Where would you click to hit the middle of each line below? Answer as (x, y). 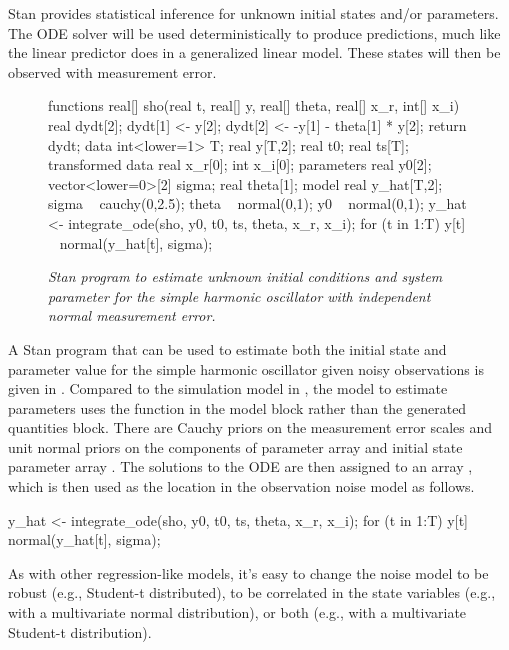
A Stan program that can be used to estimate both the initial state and (227, 348)
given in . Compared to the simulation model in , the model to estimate (228, 388)
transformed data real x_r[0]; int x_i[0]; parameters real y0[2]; (240, 164)
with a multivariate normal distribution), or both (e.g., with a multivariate (237, 612)
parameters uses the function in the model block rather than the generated (237, 407)
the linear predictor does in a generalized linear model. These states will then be (254, 52)
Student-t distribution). (80, 631)
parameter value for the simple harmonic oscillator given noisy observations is (246, 368)
